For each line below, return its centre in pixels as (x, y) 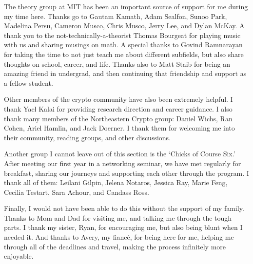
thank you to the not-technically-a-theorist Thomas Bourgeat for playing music (122, 35)
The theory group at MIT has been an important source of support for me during (126, 6)
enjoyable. (19, 256)
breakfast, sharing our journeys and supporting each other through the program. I (126, 173)
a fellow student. (29, 83)
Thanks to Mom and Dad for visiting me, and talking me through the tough (118, 217)
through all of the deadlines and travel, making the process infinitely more (115, 246)
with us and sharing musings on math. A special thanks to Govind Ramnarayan (123, 45)
